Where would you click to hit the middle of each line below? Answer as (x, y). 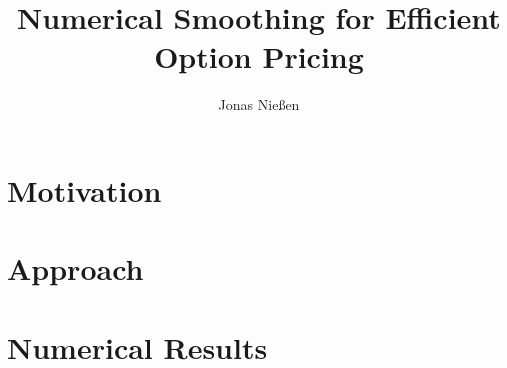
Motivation (84, 189)
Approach (75, 268)
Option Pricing (259, 56)
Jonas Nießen (259, 104)
